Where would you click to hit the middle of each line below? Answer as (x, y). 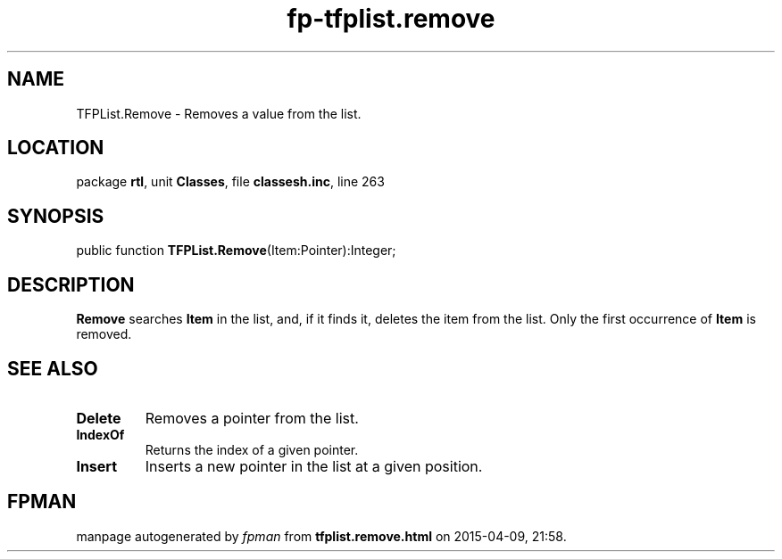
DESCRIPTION (71, 284)
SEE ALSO (53, 368)
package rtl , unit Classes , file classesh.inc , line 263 (230, 182)
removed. (104, 334)
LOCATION (56, 148)
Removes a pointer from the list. (252, 418)
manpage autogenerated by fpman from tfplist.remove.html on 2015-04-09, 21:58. (321, 536)
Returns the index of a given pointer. (252, 449)
